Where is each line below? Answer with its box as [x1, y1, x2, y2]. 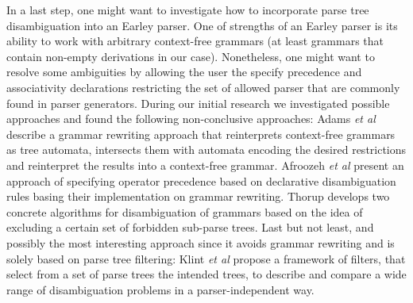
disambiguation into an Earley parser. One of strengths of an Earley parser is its [6, 17, 398, 33]
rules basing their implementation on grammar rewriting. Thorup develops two [6, 188, 390, 205]
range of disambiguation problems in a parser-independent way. [6, 281, 315, 297]
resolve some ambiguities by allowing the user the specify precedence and [6, 63, 362, 80]
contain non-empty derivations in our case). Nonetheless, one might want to [6, 48, 375, 64]
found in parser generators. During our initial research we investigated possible [6, 94, 390, 111]
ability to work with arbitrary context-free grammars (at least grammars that [6, 33, 384, 49]
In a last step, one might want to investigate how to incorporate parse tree [6, 2, 369, 17]
